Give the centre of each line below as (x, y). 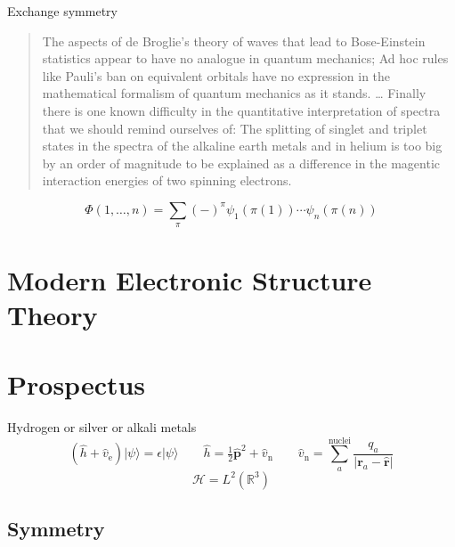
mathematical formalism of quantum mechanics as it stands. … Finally (234, 93)
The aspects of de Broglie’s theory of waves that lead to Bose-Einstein (234, 41)
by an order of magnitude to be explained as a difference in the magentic (241, 163)
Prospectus (77, 384)
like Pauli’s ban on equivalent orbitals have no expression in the (216, 75)
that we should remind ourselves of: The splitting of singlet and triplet (235, 128)
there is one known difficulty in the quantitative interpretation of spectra (241, 110)
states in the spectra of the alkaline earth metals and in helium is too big (242, 146)
